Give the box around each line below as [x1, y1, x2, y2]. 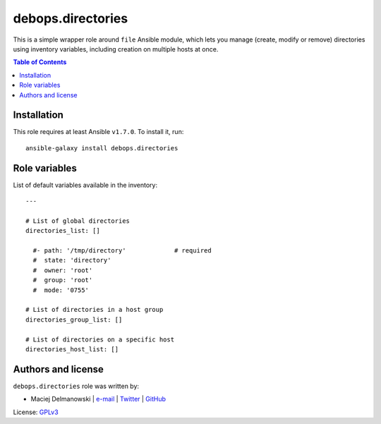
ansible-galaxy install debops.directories [25, 144, 179, 152]
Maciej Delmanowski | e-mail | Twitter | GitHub [30, 395, 166, 404]
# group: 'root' [32, 276, 93, 284]
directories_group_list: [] [25, 315, 123, 324]
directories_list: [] [25, 226, 100, 235]
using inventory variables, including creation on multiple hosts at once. [13, 44, 219, 53]
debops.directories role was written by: [13, 382, 140, 390]
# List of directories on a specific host [25, 335, 175, 344]
